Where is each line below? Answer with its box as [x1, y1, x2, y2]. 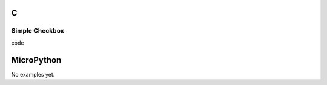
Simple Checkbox [11, 27, 65, 35]
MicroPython [11, 55, 62, 65]
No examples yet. [11, 71, 55, 78]
